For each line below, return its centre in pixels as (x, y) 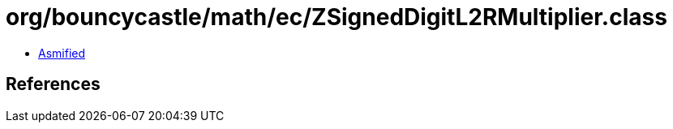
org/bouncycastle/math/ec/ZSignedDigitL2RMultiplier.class (336, 17)
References (53, 84)
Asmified (62, 53)
